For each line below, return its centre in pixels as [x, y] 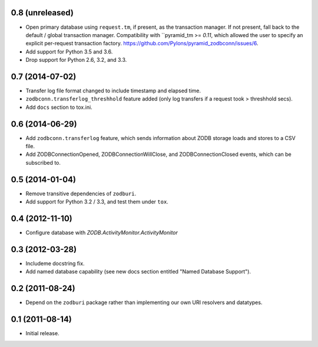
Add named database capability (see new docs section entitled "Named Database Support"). [138, 272]
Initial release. [42, 333]
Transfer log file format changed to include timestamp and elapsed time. [113, 91]
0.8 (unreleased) [42, 13]
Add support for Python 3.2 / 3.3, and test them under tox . [97, 202]
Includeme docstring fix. [55, 263]
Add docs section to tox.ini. [59, 107]
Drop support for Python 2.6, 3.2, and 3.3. [76, 60]
